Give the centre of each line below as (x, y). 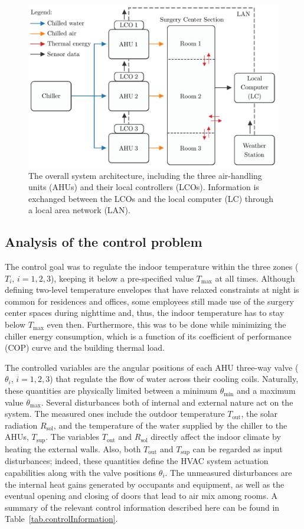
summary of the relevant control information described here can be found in (142, 507)
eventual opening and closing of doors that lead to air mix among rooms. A (141, 496)
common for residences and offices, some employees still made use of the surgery (149, 301)
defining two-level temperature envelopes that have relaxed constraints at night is (152, 290)
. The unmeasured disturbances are (228, 472)
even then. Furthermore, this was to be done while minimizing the (166, 324)
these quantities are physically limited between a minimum (111, 391)
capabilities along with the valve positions (81, 472)
